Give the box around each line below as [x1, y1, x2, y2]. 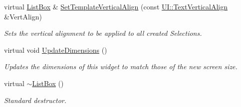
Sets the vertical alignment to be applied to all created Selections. [4, 28, 202, 38]
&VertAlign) [4, 11, 42, 21]
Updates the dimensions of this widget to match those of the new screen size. [4, 61, 238, 72]
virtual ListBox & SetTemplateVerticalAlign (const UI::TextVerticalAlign [4, 1, 228, 11]
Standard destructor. [4, 95, 67, 105]
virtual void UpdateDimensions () [4, 44, 107, 55]
